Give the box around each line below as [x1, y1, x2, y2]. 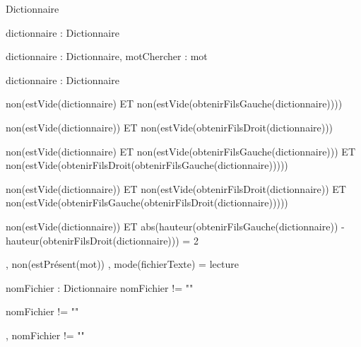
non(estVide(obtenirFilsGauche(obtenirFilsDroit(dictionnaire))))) [6, 195, 288, 210]
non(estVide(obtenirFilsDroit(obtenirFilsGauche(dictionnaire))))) [6, 158, 288, 172]
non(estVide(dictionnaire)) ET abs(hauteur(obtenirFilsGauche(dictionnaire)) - [6, 218, 345, 233]
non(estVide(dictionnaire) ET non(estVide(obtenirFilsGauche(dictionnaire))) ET [6, 143, 355, 158]
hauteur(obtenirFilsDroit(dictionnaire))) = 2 [6, 233, 199, 247]
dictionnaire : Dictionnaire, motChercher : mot [6, 49, 208, 64]
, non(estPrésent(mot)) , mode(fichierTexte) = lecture [6, 257, 239, 271]
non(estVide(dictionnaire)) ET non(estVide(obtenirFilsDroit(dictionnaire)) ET [6, 181, 346, 196]
